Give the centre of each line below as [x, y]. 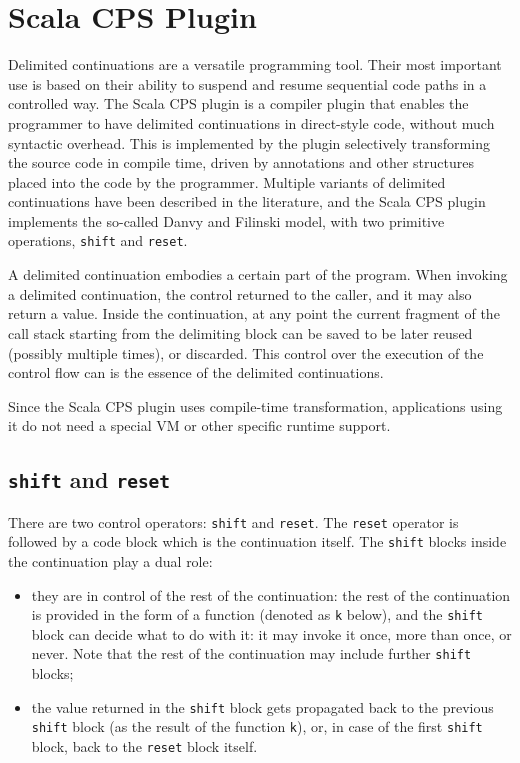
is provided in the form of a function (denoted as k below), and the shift [257, 614]
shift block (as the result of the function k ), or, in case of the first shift [257, 726]
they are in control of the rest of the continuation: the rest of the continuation [271, 594]
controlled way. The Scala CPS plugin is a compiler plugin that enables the [238, 103]
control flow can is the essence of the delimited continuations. [196, 372]
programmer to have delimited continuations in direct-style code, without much [251, 122]
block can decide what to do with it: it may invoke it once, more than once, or [271, 633]
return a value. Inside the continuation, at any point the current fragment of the [254, 313]
